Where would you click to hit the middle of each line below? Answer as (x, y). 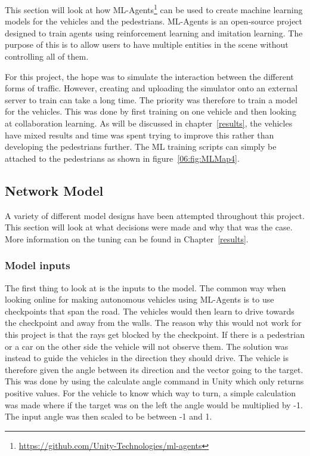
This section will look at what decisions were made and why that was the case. (149, 227)
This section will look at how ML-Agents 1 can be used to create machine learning (154, 9)
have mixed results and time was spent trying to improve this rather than (139, 135)
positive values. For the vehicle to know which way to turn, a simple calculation (151, 392)
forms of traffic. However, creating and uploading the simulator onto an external (151, 88)
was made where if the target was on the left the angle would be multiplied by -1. (154, 404)
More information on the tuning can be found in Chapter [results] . (127, 238)
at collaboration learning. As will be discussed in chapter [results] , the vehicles (149, 123)
